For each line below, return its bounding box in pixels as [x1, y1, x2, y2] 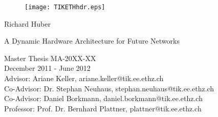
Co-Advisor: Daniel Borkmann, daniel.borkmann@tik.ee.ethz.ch [4, 93, 203, 104]
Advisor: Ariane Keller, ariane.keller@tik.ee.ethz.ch [4, 73, 164, 84]
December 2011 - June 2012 [4, 63, 91, 73]
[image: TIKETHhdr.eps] [25, 4, 105, 11]
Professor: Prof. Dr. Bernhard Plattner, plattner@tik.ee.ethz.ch [4, 103, 202, 113]
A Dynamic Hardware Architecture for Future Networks [4, 35, 180, 46]
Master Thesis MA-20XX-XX [4, 52, 96, 63]
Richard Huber [4, 18, 51, 29]
